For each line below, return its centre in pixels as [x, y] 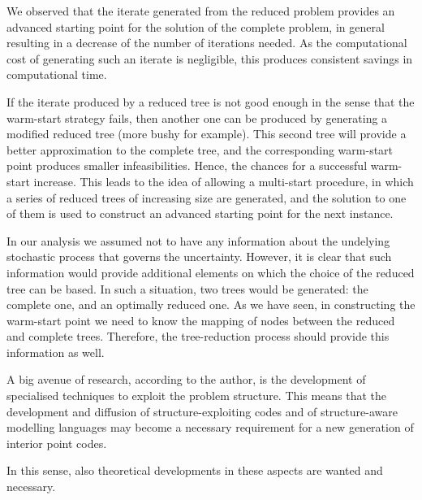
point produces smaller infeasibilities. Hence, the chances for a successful [187, 165]
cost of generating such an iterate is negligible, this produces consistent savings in [210, 58]
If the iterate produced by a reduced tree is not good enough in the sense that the [211, 101]
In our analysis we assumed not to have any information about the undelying [198, 240]
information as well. [56, 352]
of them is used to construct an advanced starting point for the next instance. [200, 213]
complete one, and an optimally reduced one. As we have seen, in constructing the [211, 304]
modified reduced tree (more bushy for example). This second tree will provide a [207, 134]
